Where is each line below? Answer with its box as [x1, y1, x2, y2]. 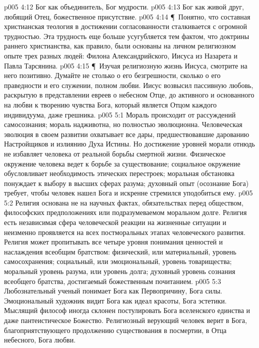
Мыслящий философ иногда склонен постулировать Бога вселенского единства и [4, 305, 250, 315]
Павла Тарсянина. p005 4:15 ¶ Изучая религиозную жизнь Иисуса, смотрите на [4, 60, 247, 70]
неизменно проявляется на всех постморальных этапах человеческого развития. [4, 226, 245, 237]
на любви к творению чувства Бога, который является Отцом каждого [4, 99, 217, 109]
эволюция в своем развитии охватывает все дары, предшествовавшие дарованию [4, 128, 249, 139]
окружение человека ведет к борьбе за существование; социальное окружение [4, 158, 240, 168]
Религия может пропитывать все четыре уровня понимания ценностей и [4, 236, 223, 247]
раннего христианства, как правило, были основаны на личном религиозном [4, 40, 236, 51]
